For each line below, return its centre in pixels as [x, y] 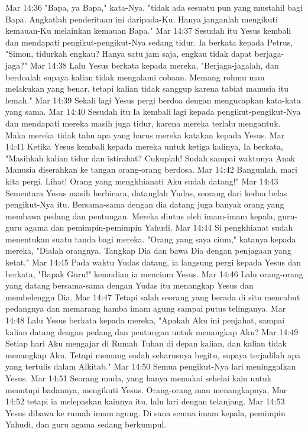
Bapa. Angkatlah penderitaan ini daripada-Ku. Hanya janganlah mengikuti [142, 19]
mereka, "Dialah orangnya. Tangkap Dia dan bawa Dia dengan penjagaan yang [148, 250]
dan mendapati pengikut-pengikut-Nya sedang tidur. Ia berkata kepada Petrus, [149, 42]
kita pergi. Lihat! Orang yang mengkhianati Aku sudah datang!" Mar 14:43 [142, 181]
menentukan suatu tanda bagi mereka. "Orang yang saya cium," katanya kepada [151, 239]
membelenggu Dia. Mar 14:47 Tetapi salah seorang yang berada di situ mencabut [153, 297]
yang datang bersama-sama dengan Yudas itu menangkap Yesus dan [129, 285]
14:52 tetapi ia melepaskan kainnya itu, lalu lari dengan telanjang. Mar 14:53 [145, 401]
